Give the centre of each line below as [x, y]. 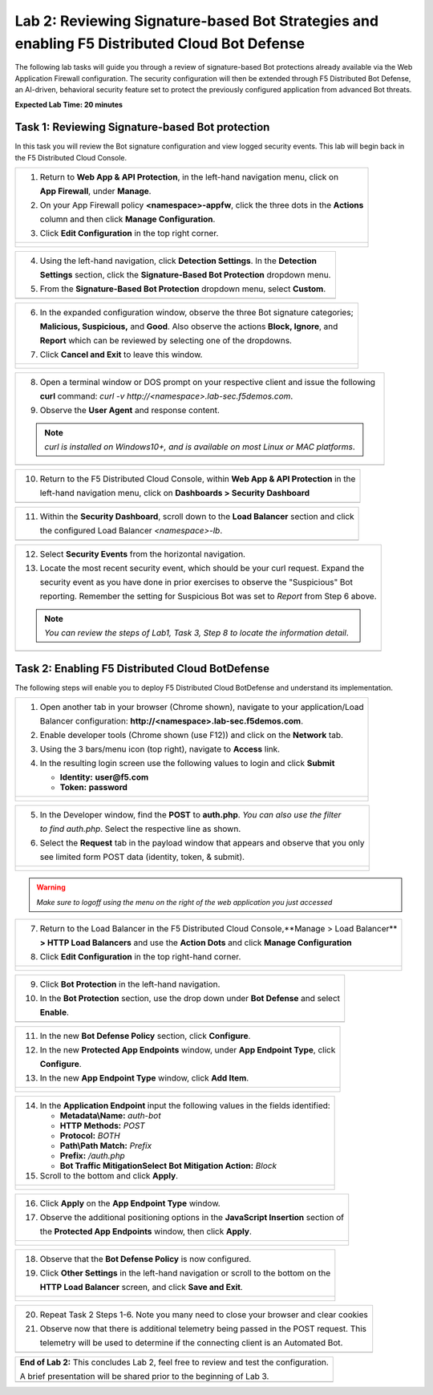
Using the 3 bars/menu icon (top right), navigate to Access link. [160, 749]
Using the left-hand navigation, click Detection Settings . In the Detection [178, 261]
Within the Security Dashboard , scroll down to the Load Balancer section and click [197, 517]
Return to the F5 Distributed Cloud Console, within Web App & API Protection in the [198, 479]
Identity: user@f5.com [104, 777]
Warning [51, 887]
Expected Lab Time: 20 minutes [69, 104]
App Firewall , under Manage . [95, 191]
